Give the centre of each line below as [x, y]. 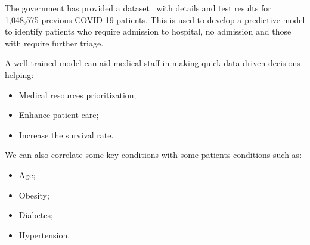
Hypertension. [44, 235]
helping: [19, 74]
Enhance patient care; [59, 115]
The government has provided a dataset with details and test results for [138, 8]
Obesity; [34, 195]
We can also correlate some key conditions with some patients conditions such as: [154, 155]
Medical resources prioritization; [77, 94]
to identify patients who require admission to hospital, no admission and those [148, 31]
